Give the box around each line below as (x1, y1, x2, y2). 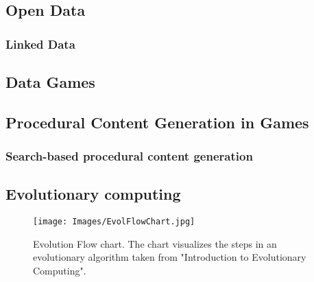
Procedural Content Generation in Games (5, 111, 309, 132)
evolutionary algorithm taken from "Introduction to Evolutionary (33, 250, 306, 264)
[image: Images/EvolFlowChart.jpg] (33, 217, 195, 227)
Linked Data (5, 35, 75, 52)
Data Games (5, 71, 95, 93)
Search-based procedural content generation (5, 148, 253, 165)
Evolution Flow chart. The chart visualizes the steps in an (33, 236, 277, 250)
